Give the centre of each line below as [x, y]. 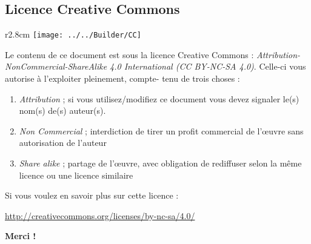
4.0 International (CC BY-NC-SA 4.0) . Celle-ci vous [208, 66]
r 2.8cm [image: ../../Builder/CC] [73, 34]
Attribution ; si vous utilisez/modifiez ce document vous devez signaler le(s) [159, 98]
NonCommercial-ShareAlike [56, 66]
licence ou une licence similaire [76, 175]
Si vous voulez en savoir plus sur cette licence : [92, 195]
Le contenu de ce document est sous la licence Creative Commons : [129, 54]
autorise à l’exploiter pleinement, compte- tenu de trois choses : [122, 78]
